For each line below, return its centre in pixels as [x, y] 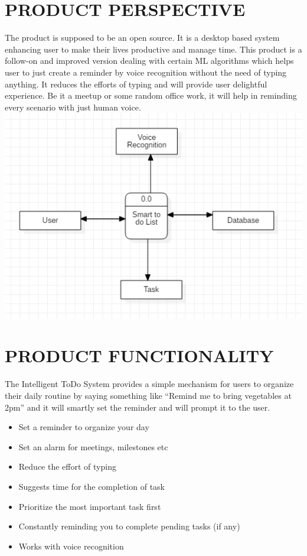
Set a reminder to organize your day [84, 427]
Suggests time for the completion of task [92, 486]
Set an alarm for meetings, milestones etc [93, 446]
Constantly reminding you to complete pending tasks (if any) [129, 526]
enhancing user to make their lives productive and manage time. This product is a [153, 49]
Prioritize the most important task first [90, 506]
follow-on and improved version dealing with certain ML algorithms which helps [149, 61]
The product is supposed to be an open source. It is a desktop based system [142, 38]
